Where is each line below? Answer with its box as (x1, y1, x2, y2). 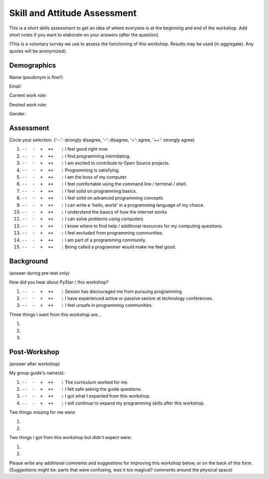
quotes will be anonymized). (9, 48, 67, 54)
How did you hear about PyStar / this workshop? (9, 279, 109, 285)
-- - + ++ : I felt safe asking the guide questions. (21, 386, 142, 392)
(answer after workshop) (9, 361, 60, 367)
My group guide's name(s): (9, 370, 65, 376)
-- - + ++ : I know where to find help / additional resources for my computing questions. (21, 223, 223, 229)
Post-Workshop (9, 347, 60, 356)
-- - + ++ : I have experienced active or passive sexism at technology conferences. (21, 295, 214, 301)
